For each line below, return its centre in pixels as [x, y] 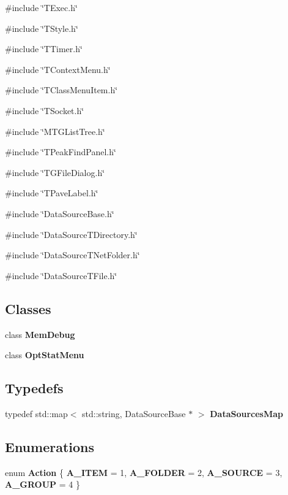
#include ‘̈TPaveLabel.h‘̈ [52, 193]
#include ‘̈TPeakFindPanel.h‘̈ [61, 152]
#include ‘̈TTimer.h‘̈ [44, 49]
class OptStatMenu [45, 355]
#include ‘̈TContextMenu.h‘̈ [58, 69]
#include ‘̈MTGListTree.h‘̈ [55, 131]
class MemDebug [40, 334]
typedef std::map [36, 413]
